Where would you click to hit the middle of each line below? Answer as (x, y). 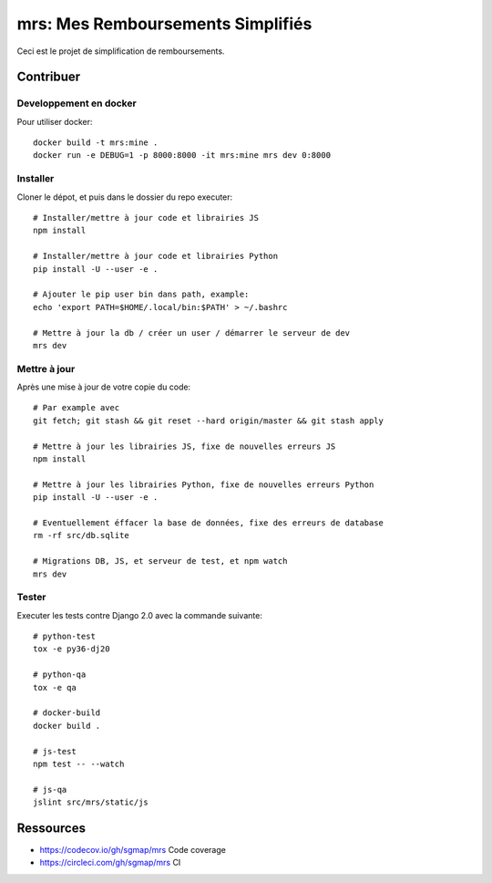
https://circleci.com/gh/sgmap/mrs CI (110, 863)
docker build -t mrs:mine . (96, 143)
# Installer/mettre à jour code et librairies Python (155, 256)
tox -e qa (55, 687)
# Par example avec (77, 408)
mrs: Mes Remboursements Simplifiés (164, 24)
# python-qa (60, 675)
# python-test (64, 637)
